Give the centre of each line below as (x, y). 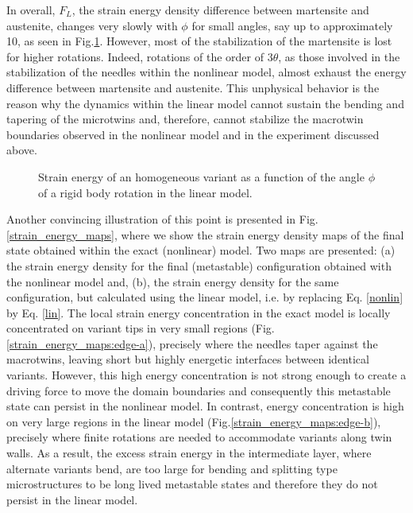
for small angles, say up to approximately (292, 25)
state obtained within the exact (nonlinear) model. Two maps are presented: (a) (201, 250)
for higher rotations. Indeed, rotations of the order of (135, 56)
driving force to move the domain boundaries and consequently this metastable (199, 390)
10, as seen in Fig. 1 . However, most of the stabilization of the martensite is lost (199, 41)
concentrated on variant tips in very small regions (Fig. (141, 328)
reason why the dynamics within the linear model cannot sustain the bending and (205, 103)
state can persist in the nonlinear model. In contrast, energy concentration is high (205, 406)
